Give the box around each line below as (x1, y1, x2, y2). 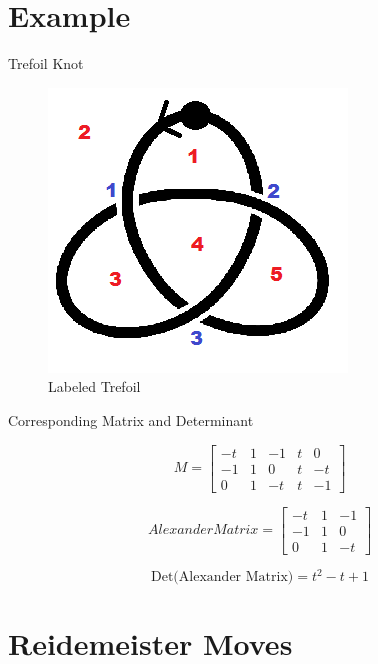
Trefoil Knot (8, 53, 84, 74)
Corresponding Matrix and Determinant (8, 409, 254, 430)
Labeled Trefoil (48, 376, 141, 397)
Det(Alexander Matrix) (151, 570, 294, 585)
